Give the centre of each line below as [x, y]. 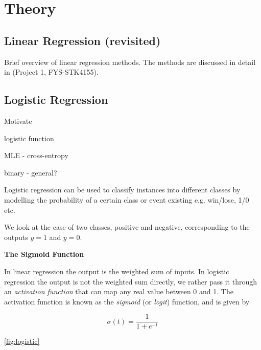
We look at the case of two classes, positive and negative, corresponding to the [127, 227]
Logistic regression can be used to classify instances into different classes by [122, 190]
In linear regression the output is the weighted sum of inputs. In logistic [117, 271]
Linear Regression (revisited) [82, 40]
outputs [16, 237]
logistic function [29, 138]
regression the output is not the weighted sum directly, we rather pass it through [130, 281]
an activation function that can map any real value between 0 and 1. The [119, 291]
